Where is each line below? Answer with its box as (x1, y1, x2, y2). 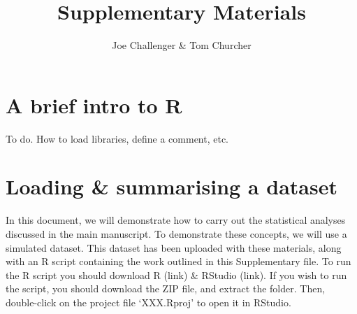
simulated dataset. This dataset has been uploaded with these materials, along (6, 240, 342, 255)
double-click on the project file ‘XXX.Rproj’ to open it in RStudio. (6, 294, 291, 309)
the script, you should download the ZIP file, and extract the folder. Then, (6, 281, 326, 296)
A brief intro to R (6, 90, 182, 119)
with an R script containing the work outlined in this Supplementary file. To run (6, 254, 351, 269)
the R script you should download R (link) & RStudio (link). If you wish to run (6, 267, 347, 282)
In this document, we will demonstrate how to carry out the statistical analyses (6, 213, 346, 227)
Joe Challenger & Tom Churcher (112, 38, 252, 52)
